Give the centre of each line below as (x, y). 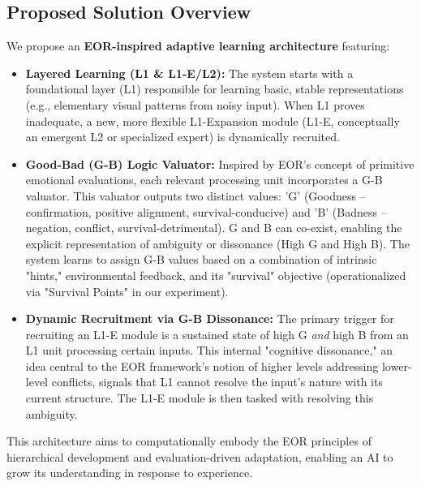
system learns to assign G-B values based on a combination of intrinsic (201, 259)
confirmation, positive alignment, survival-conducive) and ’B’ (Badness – (206, 211)
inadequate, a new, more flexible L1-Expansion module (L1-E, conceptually (213, 120)
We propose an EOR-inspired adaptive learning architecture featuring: (198, 46)
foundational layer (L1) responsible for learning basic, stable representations (215, 89)
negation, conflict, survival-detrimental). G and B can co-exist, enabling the (214, 228)
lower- (397, 366)
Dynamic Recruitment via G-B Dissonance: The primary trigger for (210, 318)
